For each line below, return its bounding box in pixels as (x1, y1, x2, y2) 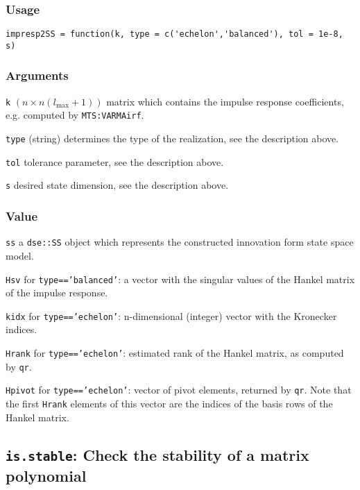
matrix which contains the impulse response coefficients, (106, 94, 344, 108)
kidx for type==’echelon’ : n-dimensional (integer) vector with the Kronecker (6, 308, 337, 323)
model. (6, 248, 34, 262)
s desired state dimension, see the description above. (6, 178, 229, 192)
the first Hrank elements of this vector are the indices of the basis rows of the (6, 396, 333, 410)
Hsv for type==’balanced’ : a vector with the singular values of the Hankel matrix (6, 271, 355, 286)
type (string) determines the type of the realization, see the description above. (6, 131, 339, 146)
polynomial (6, 464, 87, 486)
